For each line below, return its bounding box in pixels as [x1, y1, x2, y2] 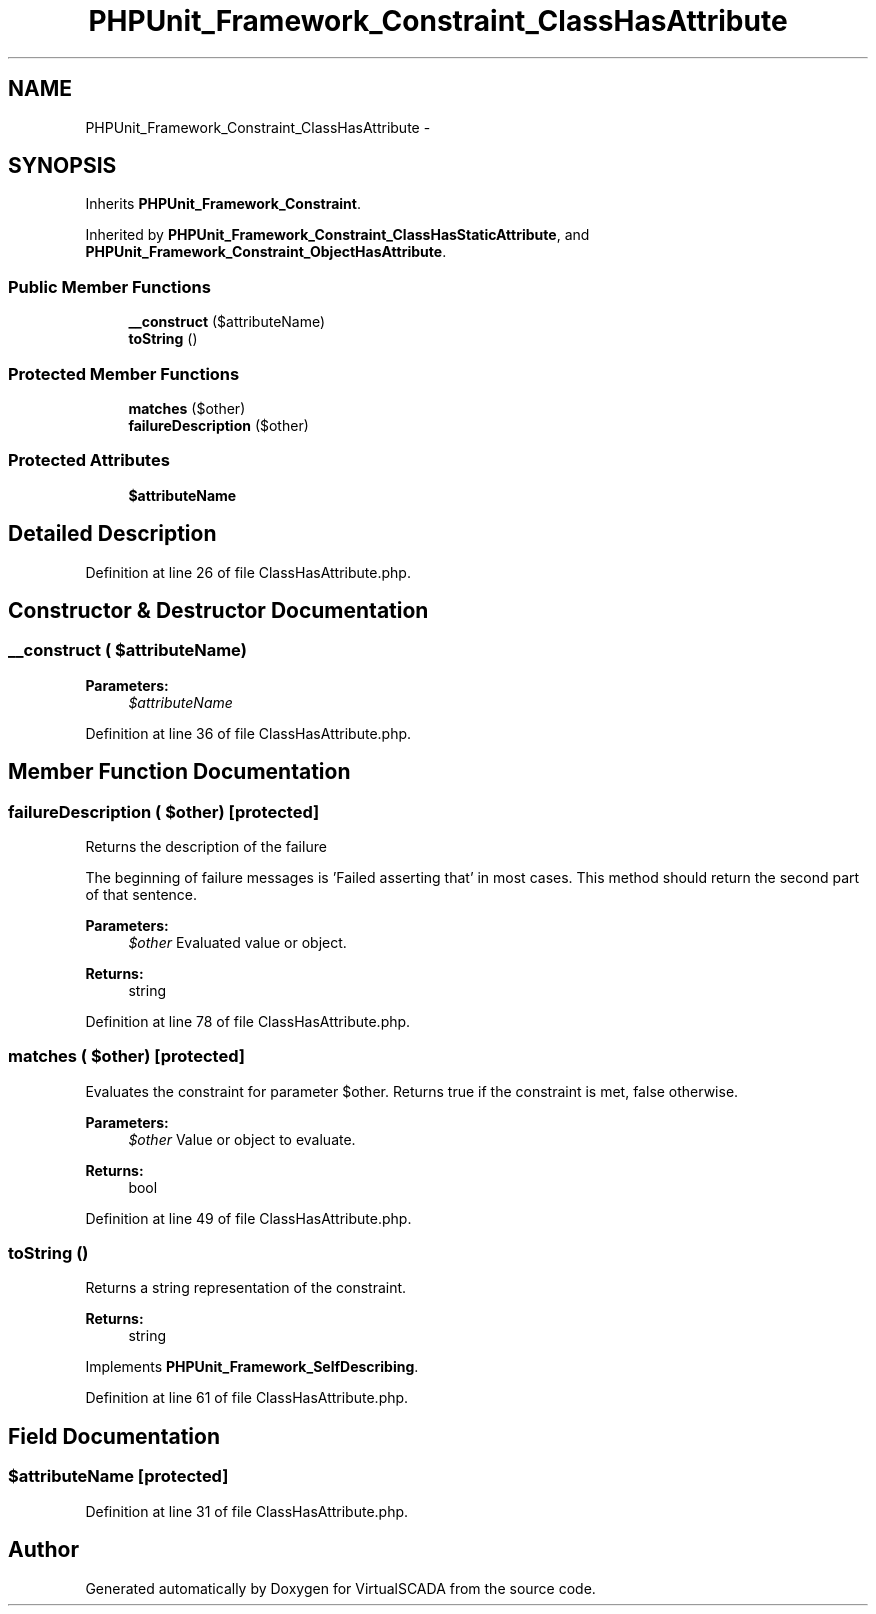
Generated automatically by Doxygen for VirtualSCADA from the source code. [85, 1579, 596, 1597]
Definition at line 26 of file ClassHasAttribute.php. [85, 563, 411, 581]
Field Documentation [8, 1423, 220, 1449]
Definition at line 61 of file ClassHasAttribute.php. [85, 1389, 409, 1407]
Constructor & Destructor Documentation [8, 597, 429, 623]
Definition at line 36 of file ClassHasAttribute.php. [85, 724, 412, 742]
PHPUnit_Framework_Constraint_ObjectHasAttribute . [85, 243, 447, 261]
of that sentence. [85, 885, 198, 903]
